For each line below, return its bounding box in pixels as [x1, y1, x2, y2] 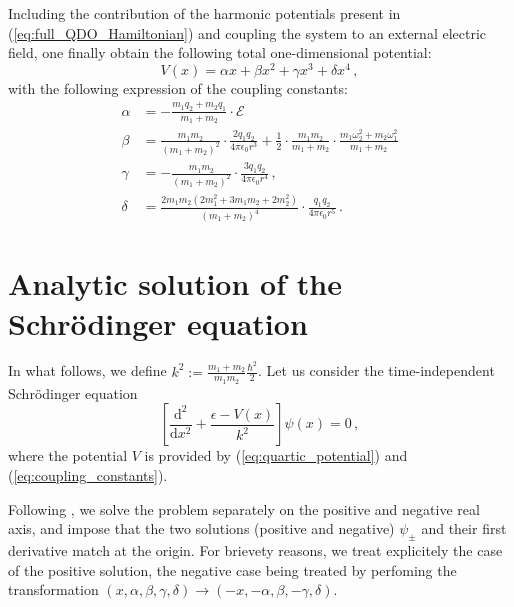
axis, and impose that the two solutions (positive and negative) [8, 518, 395, 539]
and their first [421, 518, 507, 539]
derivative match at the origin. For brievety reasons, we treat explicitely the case [8, 539, 503, 560]
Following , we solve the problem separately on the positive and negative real [8, 498, 480, 519]
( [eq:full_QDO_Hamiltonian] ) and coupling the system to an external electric [8, 22, 487, 43]
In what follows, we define [8, 360, 167, 381]
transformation [8, 579, 99, 600]
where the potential [8, 445, 128, 466]
